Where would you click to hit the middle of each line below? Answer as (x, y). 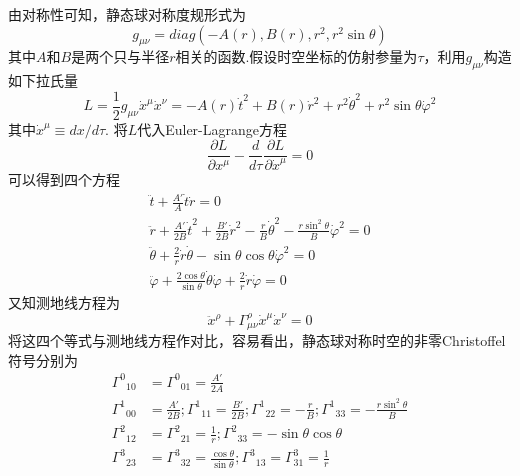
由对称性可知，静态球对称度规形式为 (127, 14)
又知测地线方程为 (64, 302)
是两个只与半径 (120, 56)
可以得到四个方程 (64, 179)
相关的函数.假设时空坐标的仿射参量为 (296, 56)
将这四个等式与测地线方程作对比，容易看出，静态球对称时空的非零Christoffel (257, 340)
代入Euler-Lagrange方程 (212, 128)
